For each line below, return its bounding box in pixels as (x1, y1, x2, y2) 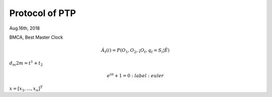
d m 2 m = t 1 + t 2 (9, 59, 43, 67)
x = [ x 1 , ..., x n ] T (9, 84, 43, 92)
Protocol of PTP (9, 8, 76, 19)
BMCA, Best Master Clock (9, 34, 63, 40)
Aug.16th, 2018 (9, 25, 40, 31)
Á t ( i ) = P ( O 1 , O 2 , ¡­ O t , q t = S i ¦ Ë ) (101, 48, 170, 54)
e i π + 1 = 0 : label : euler (106, 72, 164, 79)
